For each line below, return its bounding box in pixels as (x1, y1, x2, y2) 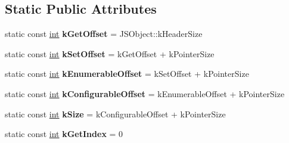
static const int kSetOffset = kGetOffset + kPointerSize (5, 47, 215, 60)
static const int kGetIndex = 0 (5, 128, 123, 140)
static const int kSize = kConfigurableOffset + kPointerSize (5, 107, 226, 120)
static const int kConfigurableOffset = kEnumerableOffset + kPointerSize (5, 87, 285, 100)
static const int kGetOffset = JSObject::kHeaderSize (5, 27, 203, 40)
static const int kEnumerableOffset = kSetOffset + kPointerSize (5, 67, 249, 80)
